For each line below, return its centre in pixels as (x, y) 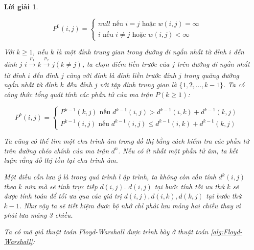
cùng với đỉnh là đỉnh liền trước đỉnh (121, 75)
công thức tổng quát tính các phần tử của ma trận (79, 94)
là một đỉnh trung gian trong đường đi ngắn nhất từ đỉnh (141, 52)
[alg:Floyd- (227, 231)
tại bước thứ (224, 196)
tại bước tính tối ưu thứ (189, 186)
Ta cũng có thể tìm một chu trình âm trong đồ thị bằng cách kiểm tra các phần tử (127, 141)
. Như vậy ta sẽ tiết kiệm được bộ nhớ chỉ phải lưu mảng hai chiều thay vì (130, 205)
